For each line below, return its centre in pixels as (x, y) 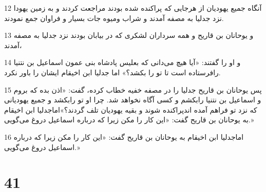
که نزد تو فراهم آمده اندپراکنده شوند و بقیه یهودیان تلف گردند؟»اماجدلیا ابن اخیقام (131, 109)
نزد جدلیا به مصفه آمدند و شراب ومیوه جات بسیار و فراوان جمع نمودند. (114, 18)
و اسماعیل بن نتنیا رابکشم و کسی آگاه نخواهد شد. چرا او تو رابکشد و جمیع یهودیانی (133, 100)
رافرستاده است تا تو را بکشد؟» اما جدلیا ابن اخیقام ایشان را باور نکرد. (112, 72)
